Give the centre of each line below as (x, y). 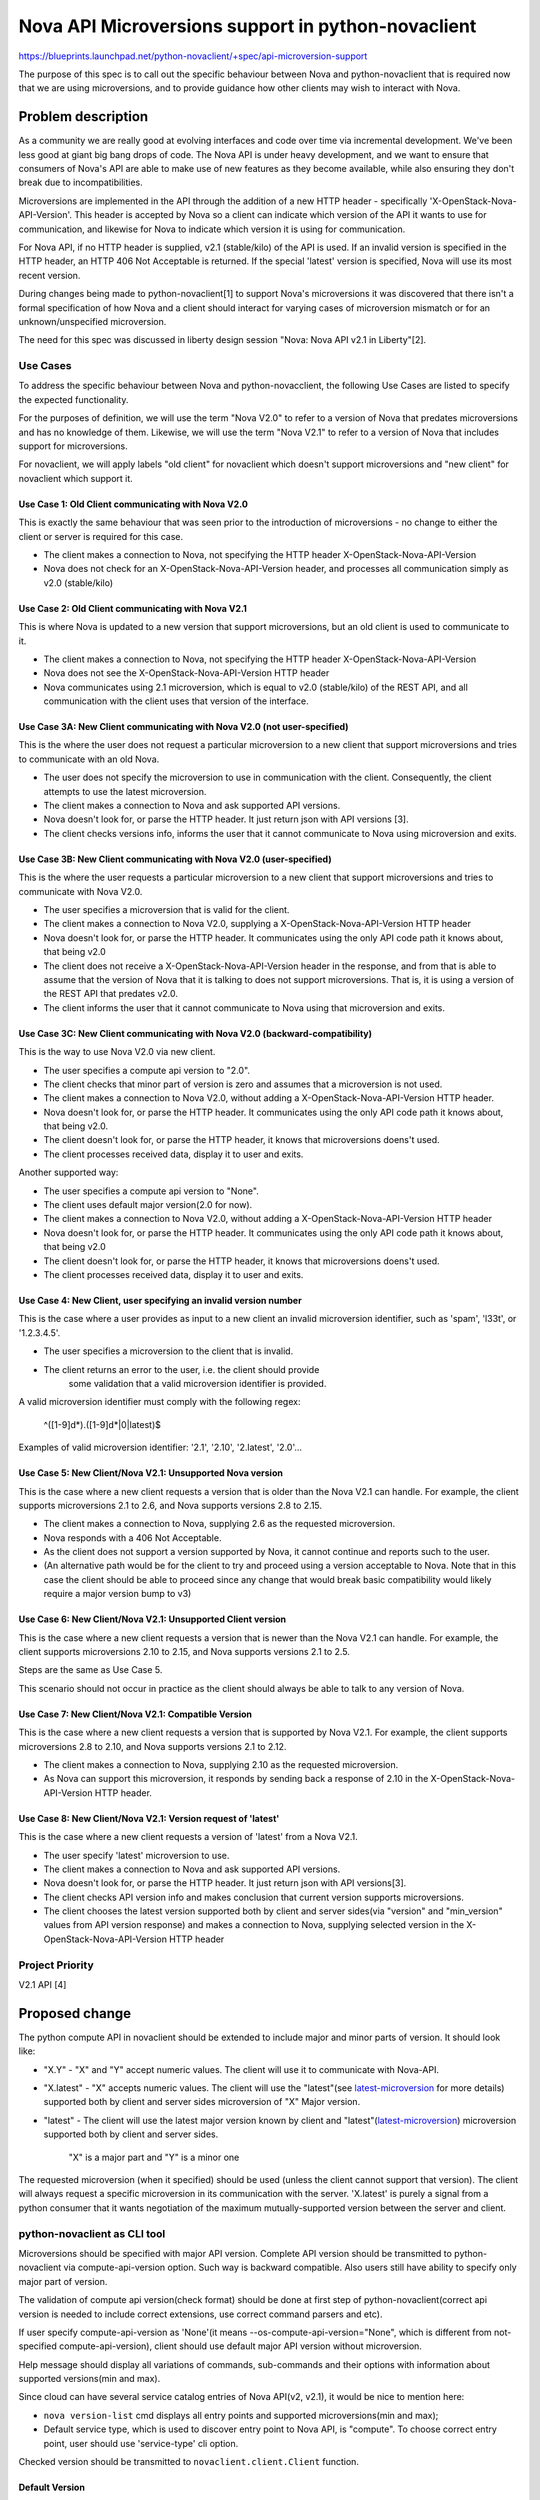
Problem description (83, 116)
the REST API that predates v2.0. (111, 994)
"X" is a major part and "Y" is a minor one (154, 2157)
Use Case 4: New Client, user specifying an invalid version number (160, 1300)
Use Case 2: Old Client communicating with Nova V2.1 (132, 608)
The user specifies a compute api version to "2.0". (146, 1070)
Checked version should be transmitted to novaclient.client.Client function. (189, 2462)
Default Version (51, 2487)
